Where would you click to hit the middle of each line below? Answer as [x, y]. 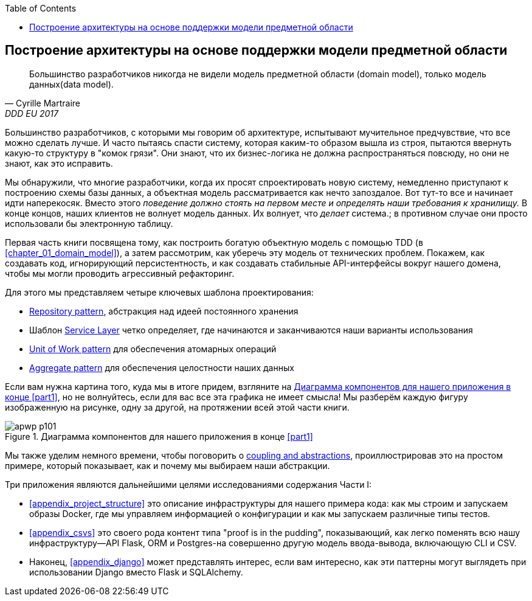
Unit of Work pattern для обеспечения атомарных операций [153, 349]
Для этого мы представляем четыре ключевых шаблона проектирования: [159, 292]
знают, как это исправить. [59, 163]
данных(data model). [71, 84]
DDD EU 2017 [32, 113]
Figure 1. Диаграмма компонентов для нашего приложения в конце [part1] [159, 436]
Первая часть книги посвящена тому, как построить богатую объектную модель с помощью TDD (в [214, 242]
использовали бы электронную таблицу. [89, 223]
